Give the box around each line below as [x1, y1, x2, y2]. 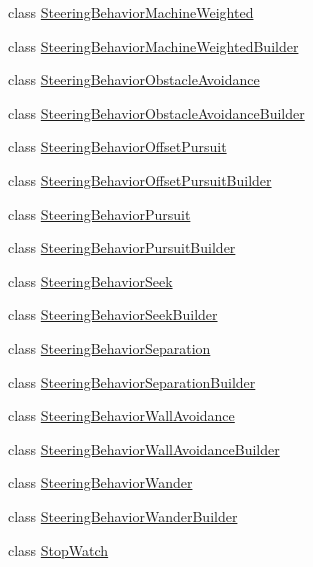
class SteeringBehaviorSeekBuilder [8, 304, 218, 325]
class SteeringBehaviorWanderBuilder [8, 505, 238, 526]
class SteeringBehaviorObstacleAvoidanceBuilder [8, 102, 305, 123]
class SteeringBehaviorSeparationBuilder [8, 371, 256, 392]
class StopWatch [8, 539, 109, 560]
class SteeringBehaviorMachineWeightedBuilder [8, 35, 299, 56]
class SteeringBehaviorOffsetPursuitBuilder [8, 169, 272, 190]
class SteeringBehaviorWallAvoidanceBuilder [8, 438, 280, 459]
